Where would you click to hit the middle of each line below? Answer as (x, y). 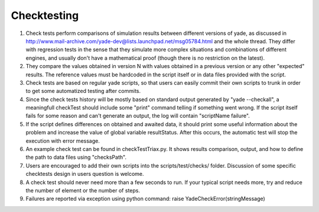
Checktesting (45, 15)
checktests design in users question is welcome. (85, 174)
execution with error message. (63, 141)
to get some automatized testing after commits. (83, 91)
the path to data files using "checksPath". (76, 158)
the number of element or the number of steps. (83, 190)
